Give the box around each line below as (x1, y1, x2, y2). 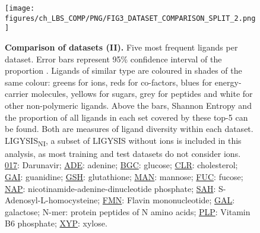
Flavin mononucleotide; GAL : (126, 194, 235, 206)
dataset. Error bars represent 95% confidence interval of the (5, 52, 222, 65)
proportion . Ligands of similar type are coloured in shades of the (5, 64, 242, 77)
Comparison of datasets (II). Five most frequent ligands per (5, 40, 238, 53)
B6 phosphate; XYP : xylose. (5, 217, 107, 229)
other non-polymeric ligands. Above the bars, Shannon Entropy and (5, 99, 252, 111)
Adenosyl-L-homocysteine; (5, 194, 100, 206)
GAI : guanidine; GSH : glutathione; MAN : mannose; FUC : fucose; (5, 171, 243, 183)
